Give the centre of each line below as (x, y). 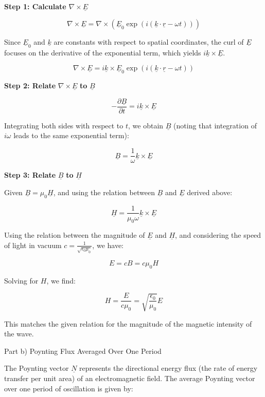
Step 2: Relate (30, 86)
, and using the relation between (104, 192)
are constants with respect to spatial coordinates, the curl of (149, 41)
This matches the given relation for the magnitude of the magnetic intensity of (128, 323)
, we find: (61, 280)
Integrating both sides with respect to (64, 125)
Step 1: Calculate (35, 6)
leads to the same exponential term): (71, 135)
